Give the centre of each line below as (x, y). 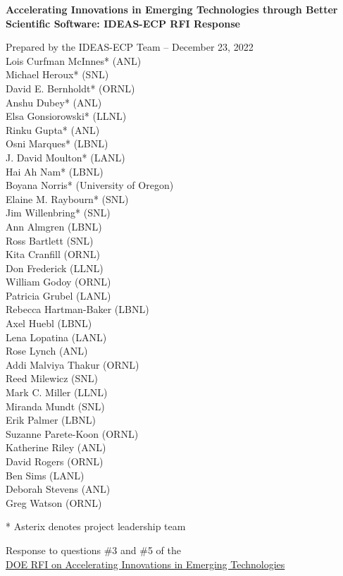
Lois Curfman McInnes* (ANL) (74, 60)
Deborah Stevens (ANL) (58, 489)
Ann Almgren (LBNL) (54, 226)
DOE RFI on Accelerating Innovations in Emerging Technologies (145, 564)
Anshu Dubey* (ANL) (54, 102)
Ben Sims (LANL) (45, 475)
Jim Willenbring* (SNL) (58, 213)
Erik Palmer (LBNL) (51, 420)
